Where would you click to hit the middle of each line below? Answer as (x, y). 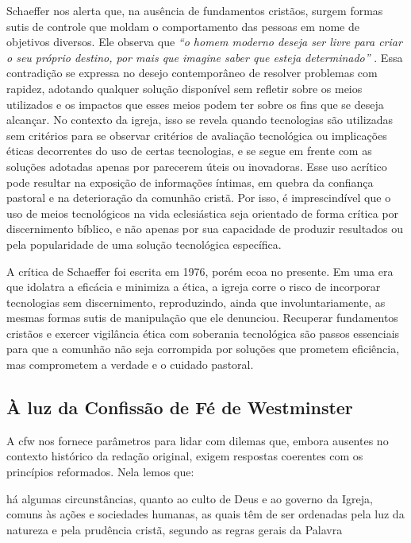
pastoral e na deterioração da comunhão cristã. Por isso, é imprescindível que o (199, 198)
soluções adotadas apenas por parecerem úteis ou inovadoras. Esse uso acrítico (197, 166)
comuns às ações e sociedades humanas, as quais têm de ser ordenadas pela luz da (205, 514)
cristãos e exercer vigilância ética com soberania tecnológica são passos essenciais (203, 333)
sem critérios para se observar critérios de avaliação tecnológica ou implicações (197, 135)
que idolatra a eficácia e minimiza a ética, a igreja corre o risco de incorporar (194, 287)
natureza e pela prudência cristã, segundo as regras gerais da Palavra (175, 529)
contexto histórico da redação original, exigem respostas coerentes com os (185, 456)
